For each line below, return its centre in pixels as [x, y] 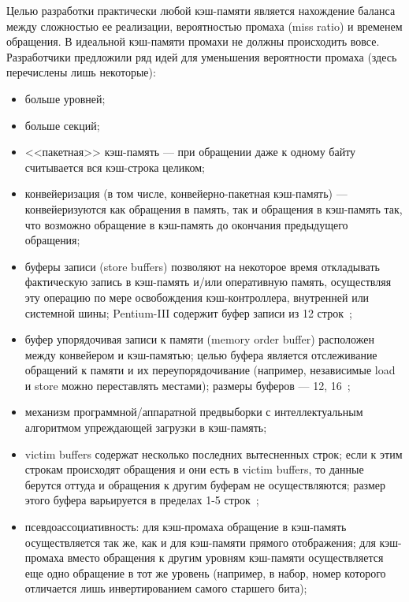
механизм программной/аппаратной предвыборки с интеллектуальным [194, 412]
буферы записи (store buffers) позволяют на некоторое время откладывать [202, 266]
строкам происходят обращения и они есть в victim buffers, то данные [194, 469]
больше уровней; [65, 98]
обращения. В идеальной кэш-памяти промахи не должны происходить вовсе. [193, 41]
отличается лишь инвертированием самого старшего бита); [166, 588]
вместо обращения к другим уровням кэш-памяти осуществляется [225, 557]
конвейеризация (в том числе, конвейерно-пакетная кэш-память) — [186, 193]
